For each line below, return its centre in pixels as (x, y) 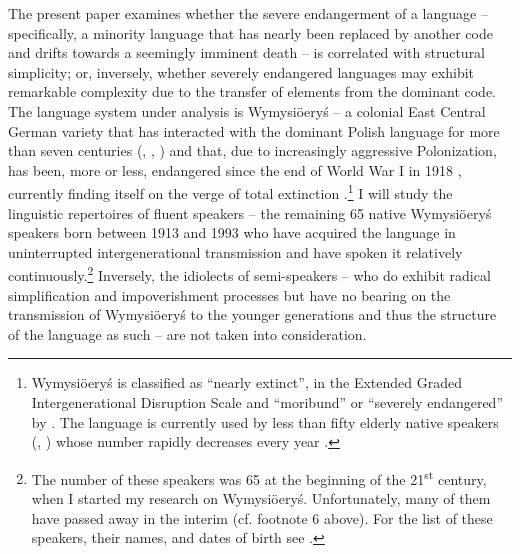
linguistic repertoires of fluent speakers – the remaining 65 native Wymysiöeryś (250, 212)
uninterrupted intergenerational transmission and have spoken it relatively (235, 251)
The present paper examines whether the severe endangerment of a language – (248, 13)
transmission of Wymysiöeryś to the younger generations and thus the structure (252, 314)
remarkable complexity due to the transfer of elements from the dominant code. (252, 91)
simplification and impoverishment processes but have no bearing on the (229, 294)
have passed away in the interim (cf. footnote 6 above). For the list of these (262, 517)
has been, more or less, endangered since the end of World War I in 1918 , (235, 169)
